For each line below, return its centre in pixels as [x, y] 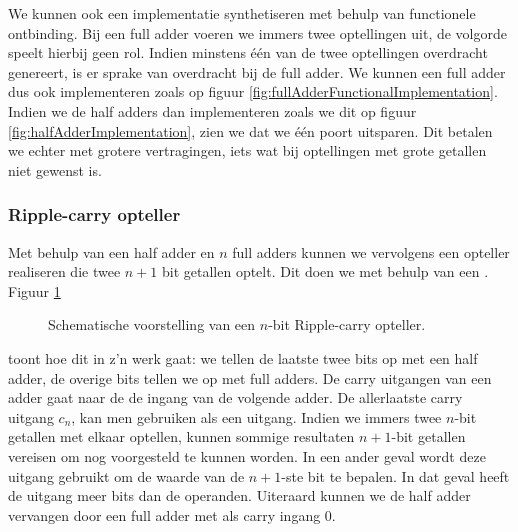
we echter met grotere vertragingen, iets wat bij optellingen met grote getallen [247, 150]
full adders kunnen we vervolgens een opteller [371, 251]
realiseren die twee [64, 271]
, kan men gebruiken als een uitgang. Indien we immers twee [256, 416]
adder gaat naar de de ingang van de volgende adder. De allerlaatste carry [235, 397]
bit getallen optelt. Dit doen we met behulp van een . [325, 271]
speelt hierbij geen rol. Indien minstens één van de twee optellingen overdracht [248, 52]
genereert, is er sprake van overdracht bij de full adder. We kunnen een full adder [257, 71]
